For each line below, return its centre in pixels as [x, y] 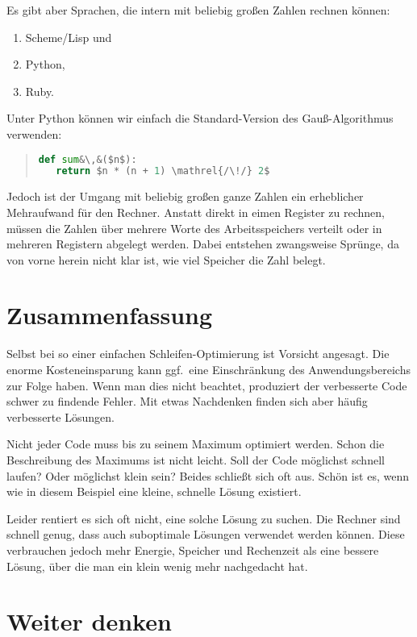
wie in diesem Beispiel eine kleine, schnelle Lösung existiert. [154, 491]
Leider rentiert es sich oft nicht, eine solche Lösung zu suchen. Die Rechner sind [204, 518]
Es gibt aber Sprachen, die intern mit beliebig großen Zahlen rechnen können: [198, 10]
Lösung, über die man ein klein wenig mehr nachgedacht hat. [157, 566]
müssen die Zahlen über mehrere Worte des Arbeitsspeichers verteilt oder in [194, 228]
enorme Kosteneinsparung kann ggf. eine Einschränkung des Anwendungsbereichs [208, 369]
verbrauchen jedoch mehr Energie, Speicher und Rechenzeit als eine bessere [193, 550]
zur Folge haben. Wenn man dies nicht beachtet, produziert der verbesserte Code [207, 385]
